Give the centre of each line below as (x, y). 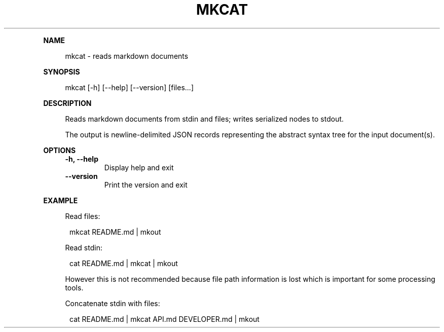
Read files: (83, 216)
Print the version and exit (146, 185)
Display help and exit (139, 167)
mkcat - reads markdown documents (127, 56)
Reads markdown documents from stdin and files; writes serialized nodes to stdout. (205, 119)
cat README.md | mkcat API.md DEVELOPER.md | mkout (164, 319)
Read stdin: (84, 247)
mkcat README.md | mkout (115, 232)
